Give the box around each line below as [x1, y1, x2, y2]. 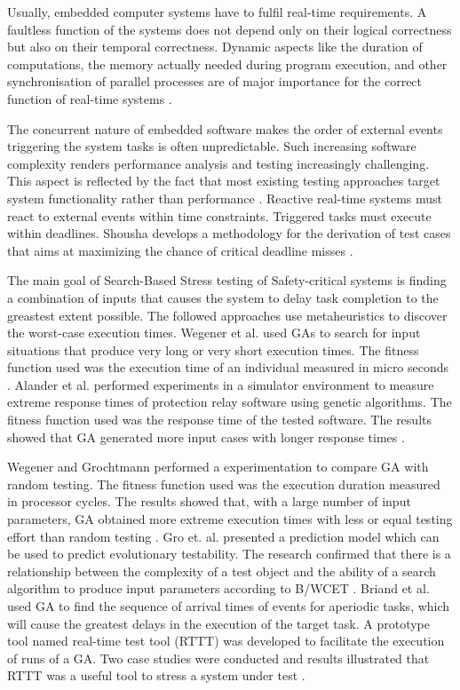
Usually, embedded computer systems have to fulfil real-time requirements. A [7, 3, 427, 20]
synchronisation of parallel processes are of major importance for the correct [7, 72, 423, 91]
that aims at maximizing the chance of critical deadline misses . [7, 241, 353, 259]
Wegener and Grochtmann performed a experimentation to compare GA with [7, 457, 429, 476]
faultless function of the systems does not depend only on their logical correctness [7, 20, 452, 38]
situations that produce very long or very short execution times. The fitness [7, 340, 419, 359]
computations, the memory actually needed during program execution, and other [7, 54, 448, 73]
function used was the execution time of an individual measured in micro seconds [7, 358, 449, 377]
